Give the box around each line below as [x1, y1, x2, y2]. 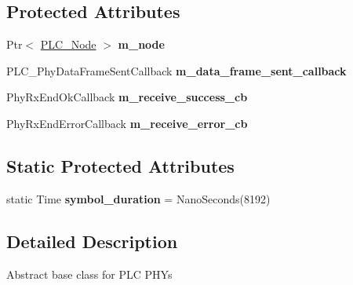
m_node [118, 36, 165, 53]
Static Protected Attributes [6, 153, 235, 177]
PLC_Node [40, 36, 96, 53]
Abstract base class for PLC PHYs [6, 265, 173, 282]
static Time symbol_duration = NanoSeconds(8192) [6, 190, 271, 206]
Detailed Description [6, 228, 178, 253]
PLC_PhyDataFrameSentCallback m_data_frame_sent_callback [6, 62, 347, 79]
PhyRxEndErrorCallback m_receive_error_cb [6, 115, 248, 131]
